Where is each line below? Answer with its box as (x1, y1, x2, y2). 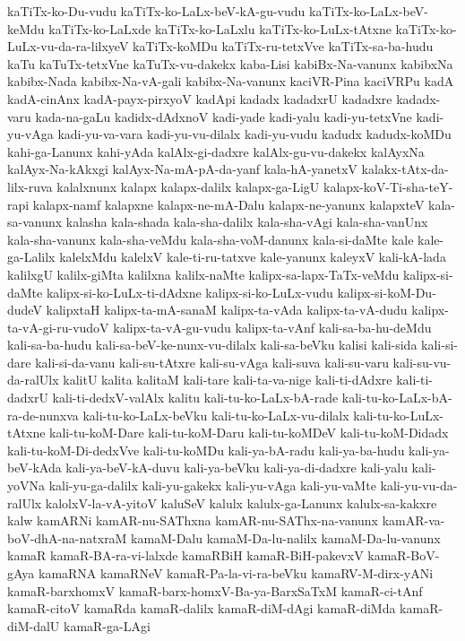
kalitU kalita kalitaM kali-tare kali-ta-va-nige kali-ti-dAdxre (63, 370, 392, 389)
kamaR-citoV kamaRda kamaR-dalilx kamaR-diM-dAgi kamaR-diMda (7, 599, 396, 618)
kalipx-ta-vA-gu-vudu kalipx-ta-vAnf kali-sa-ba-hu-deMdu (113, 317, 432, 336)
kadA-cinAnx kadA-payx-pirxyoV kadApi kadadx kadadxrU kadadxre (7, 89, 392, 108)
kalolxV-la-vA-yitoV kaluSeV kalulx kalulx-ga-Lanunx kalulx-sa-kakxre (45, 493, 437, 512)
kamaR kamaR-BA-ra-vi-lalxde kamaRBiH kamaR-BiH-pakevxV (7, 546, 364, 565)
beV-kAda (7, 458, 62, 477)
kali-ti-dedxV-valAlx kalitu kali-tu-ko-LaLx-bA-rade (52, 388, 339, 407)
